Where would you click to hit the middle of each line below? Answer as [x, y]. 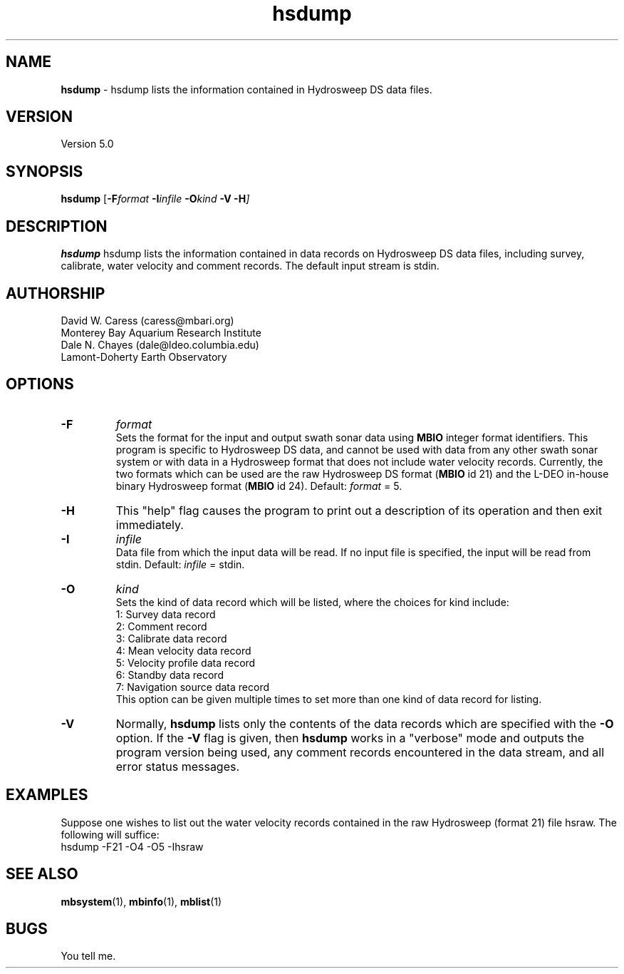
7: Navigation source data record [192, 687]
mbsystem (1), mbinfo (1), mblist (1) [141, 901]
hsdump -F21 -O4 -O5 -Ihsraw [132, 846]
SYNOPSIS [45, 171]
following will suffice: [110, 834]
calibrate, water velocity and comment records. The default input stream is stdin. [250, 266]
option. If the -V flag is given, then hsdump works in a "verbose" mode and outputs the [350, 738]
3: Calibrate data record [171, 638]
